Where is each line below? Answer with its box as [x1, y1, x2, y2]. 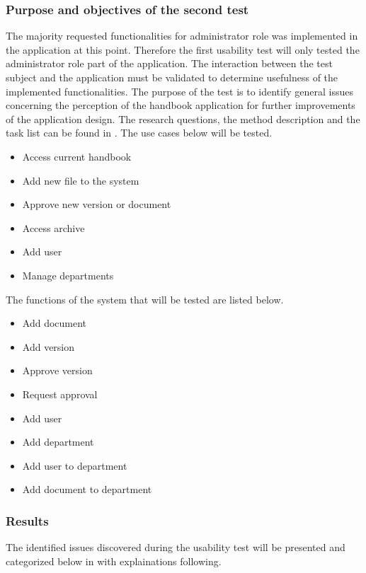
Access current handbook [22, 149, 132, 163]
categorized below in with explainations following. [6, 553, 222, 568]
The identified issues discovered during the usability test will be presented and [6, 540, 345, 555]
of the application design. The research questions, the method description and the [6, 111, 360, 126]
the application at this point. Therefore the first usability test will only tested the [6, 42, 360, 57]
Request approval [22, 386, 98, 401]
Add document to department [22, 482, 152, 497]
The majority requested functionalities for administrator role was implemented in [6, 28, 358, 43]
